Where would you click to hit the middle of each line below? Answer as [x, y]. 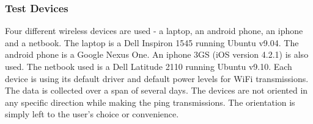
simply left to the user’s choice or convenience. [92, 114]
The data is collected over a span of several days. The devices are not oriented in [156, 90]
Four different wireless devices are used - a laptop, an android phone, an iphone [154, 31]
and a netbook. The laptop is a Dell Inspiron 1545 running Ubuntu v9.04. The [152, 42]
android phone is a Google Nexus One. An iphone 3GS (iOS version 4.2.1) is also [157, 54]
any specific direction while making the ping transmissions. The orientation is [150, 102]
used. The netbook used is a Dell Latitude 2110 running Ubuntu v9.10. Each [149, 66]
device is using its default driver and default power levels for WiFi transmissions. [157, 78]
